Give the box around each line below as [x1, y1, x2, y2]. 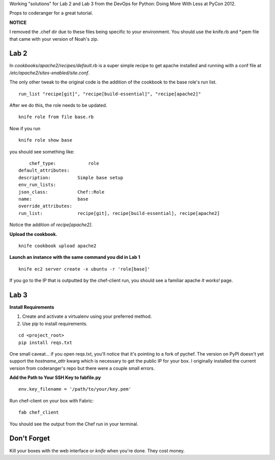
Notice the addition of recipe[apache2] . [9, 222, 93, 228]
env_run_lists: [18, 182, 57, 188]
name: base [18, 196, 89, 202]
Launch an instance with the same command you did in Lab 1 [9, 254, 140, 260]
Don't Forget [9, 434, 50, 443]
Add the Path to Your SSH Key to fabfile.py [9, 374, 101, 381]
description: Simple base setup [18, 175, 123, 180]
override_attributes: [18, 203, 72, 209]
